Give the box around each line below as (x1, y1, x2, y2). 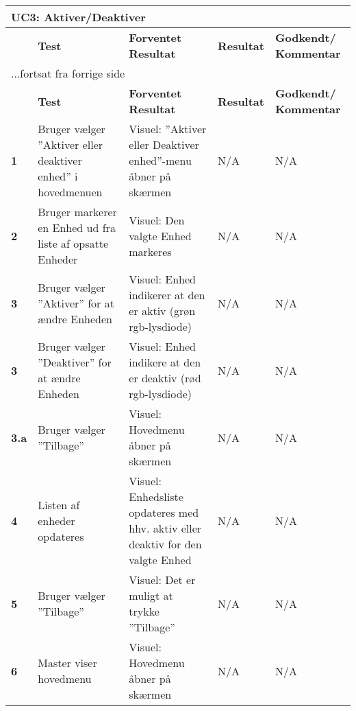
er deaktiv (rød (129, 370, 201, 386)
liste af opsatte (38, 235, 109, 251)
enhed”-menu (129, 152, 192, 168)
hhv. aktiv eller (129, 520, 202, 536)
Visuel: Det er (129, 572, 196, 587)
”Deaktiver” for (38, 354, 112, 370)
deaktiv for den (129, 536, 202, 552)
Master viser (38, 655, 97, 671)
